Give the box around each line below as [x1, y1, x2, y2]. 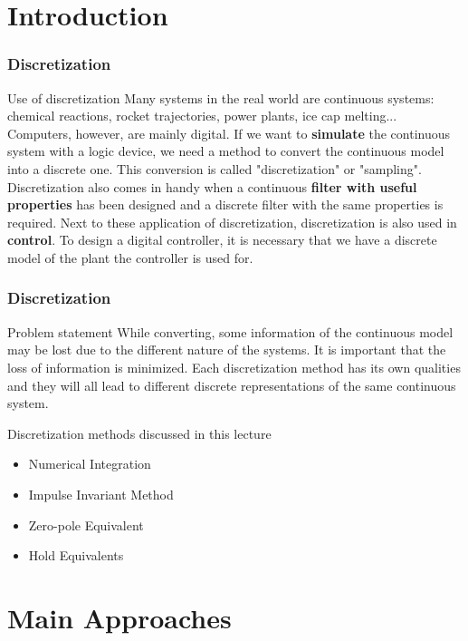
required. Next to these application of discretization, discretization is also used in [7, 212, 457, 231]
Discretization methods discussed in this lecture [7, 423, 272, 442]
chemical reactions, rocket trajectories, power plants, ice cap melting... [7, 106, 397, 125]
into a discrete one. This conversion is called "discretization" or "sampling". [7, 159, 422, 178]
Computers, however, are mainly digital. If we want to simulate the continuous [7, 123, 451, 142]
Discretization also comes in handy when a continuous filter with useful [7, 177, 417, 196]
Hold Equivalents [28, 546, 124, 565]
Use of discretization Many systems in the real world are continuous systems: [7, 88, 435, 107]
